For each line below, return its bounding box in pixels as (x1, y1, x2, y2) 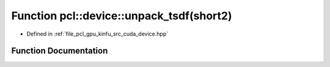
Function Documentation (11, 46, 108, 56)
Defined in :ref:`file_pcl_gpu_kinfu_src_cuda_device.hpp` (26, 30, 168, 37)
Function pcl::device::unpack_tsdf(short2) (11, 9, 232, 22)
